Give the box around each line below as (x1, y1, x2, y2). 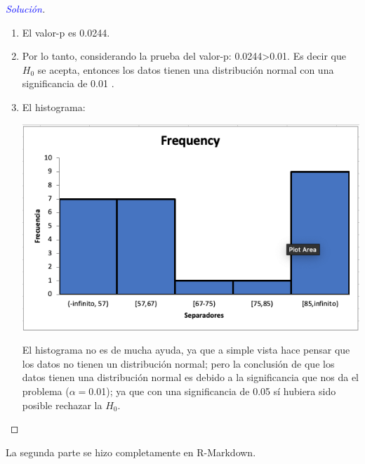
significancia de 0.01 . (22, 76, 114, 91)
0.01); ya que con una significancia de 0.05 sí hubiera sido (88, 384, 336, 399)
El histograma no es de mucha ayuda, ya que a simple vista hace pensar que (22, 342, 350, 357)
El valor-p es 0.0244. (22, 25, 110, 39)
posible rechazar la (22, 397, 102, 412)
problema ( (22, 384, 69, 399)
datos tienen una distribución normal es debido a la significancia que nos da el (22, 370, 359, 385)
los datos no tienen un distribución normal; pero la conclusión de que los (22, 356, 335, 370)
